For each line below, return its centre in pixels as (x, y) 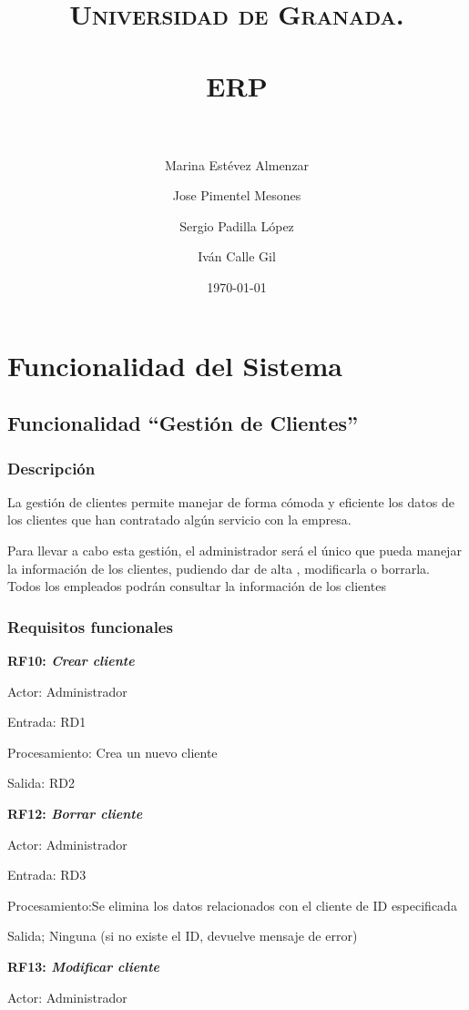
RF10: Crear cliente (71, 661)
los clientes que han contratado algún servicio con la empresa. (179, 520)
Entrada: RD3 (47, 875)
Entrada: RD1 (47, 722)
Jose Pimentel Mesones (237, 195)
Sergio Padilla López (237, 225)
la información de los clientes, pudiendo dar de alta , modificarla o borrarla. (219, 568)
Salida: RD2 (41, 783)
